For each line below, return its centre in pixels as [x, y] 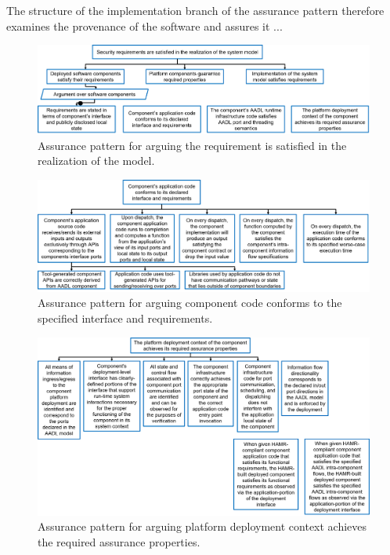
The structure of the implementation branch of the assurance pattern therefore [195, 10]
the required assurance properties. [119, 542]
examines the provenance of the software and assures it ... [144, 26]
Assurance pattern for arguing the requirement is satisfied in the [192, 145]
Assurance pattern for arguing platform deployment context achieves [202, 526]
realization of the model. [96, 161]
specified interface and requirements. [125, 318]
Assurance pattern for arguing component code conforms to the [190, 303]
